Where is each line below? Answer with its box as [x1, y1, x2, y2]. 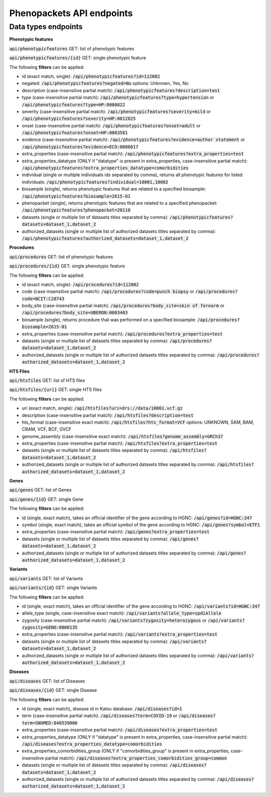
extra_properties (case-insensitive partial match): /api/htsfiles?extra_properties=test [22, 440, 218, 446]
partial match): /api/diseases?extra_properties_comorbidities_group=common [45, 755, 227, 761]
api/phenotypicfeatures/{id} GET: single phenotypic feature [9, 55, 147, 61]
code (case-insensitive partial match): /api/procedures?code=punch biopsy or [22, 288, 194, 294]
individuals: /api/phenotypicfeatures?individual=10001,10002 [22, 179, 169, 185]
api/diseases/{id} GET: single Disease [9, 687, 97, 693]
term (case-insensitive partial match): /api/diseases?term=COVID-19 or [22, 712, 178, 719]
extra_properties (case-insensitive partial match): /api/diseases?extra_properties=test [22, 727, 218, 733]
